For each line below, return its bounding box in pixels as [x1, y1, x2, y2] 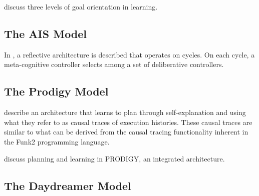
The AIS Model [4, 25, 87, 41]
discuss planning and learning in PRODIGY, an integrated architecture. [4, 153, 225, 163]
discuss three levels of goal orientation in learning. [4, 1, 158, 11]
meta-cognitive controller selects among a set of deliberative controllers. [4, 59, 224, 69]
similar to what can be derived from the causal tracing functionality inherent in [4, 126, 248, 137]
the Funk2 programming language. [4, 136, 110, 146]
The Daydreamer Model [4, 177, 131, 193]
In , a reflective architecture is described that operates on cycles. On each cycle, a [4, 49, 255, 59]
